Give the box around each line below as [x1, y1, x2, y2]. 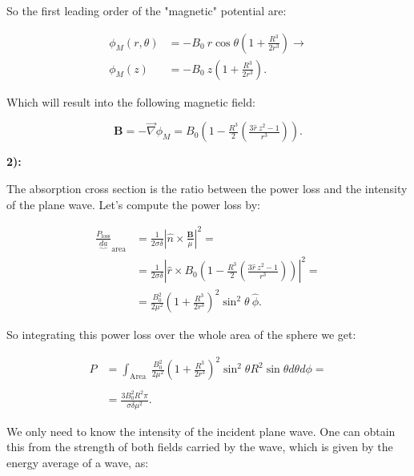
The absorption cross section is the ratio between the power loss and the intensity [6, 180, 408, 197]
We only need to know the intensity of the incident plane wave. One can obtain [6, 422, 396, 439]
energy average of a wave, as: [6, 454, 149, 470]
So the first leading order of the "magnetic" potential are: [6, 2, 287, 18]
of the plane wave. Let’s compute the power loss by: [6, 196, 260, 212]
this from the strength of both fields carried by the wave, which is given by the [6, 438, 393, 455]
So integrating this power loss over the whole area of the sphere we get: [6, 326, 356, 343]
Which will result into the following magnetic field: [6, 93, 255, 110]
